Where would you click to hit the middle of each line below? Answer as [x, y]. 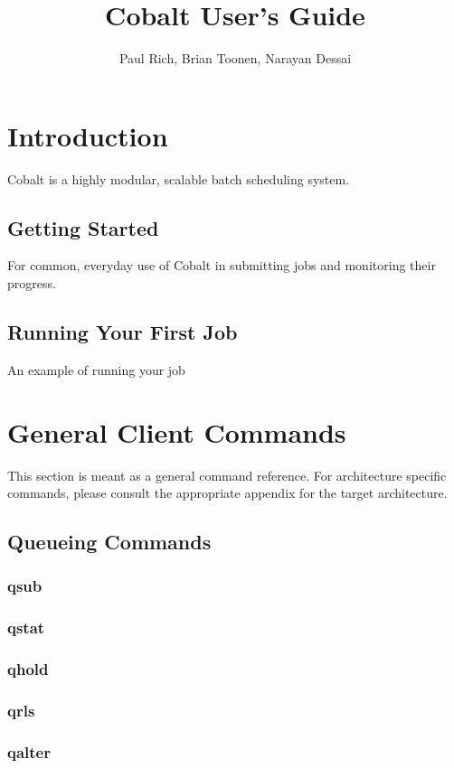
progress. [32, 283]
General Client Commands [177, 431]
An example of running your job [96, 369]
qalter [29, 751]
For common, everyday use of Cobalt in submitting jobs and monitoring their [222, 265]
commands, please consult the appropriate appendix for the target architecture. [227, 493]
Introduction [88, 135]
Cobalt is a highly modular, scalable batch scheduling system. [179, 178]
